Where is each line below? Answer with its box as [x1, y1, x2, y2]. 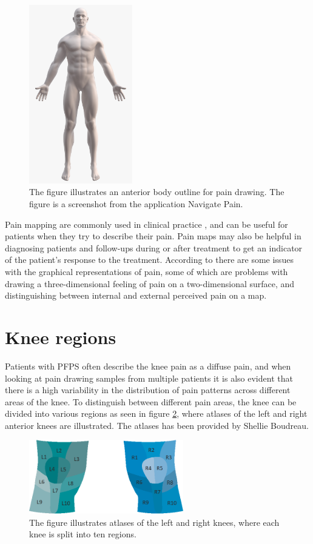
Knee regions [5, 324, 116, 349]
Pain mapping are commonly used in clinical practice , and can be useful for [5, 217, 288, 230]
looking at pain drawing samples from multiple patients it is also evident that [5, 371, 293, 384]
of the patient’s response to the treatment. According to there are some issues [5, 253, 294, 266]
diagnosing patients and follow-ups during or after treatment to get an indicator [5, 241, 303, 254]
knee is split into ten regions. [29, 528, 136, 540]
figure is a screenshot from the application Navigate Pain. [29, 197, 243, 210]
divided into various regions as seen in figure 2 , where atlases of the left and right [5, 407, 308, 420]
